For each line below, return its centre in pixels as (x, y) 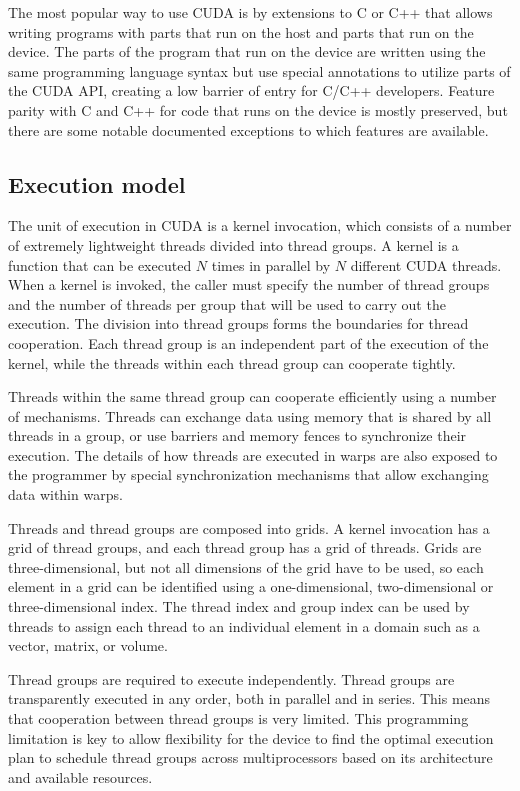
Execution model (97, 183)
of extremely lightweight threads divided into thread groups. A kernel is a (233, 244)
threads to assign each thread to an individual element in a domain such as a (244, 625)
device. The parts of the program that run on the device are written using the (247, 51)
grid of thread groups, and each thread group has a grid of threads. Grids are (245, 547)
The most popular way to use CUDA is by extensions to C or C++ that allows (250, 12)
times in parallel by (271, 264)
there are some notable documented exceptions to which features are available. (248, 129)
